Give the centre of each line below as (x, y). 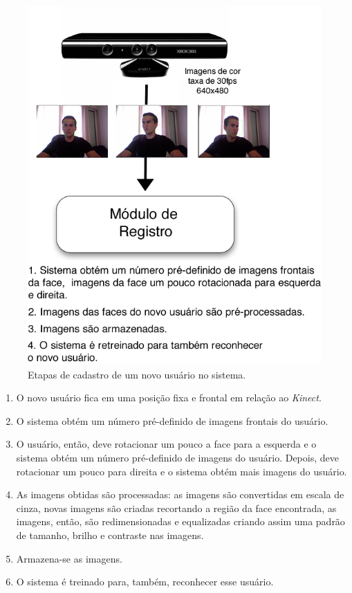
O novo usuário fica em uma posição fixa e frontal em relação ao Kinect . (169, 398)
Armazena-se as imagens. (69, 558)
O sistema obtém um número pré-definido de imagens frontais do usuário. (172, 420)
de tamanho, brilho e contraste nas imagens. (110, 535)
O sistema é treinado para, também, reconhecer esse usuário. (145, 582)
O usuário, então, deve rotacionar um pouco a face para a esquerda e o (166, 444)
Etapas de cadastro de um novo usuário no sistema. (137, 374)
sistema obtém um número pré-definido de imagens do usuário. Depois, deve (177, 458)
